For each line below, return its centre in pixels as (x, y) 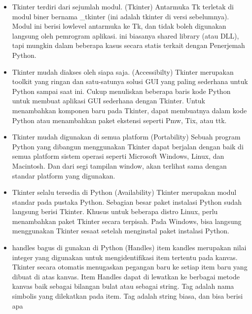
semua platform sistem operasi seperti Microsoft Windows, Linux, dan (118, 156)
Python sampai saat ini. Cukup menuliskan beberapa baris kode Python (121, 91)
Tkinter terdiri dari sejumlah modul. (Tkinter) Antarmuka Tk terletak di (123, 6)
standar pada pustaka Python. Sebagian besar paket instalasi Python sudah (127, 202)
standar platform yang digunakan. (64, 175)
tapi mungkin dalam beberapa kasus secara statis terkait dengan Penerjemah (128, 45)
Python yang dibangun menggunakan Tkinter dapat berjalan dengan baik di (128, 146)
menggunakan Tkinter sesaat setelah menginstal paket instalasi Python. (121, 231)
